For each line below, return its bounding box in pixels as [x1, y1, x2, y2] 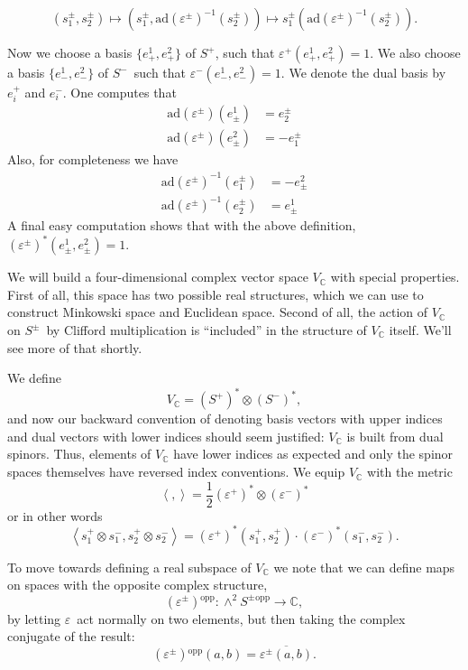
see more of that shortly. [7, 338, 142, 357]
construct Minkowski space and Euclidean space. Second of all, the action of [7, 302, 428, 321]
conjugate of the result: [7, 627, 135, 646]
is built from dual [346, 426, 444, 445]
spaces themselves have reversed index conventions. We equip [7, 462, 345, 481]
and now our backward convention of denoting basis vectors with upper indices [7, 409, 443, 428]
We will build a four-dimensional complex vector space [7, 267, 308, 286]
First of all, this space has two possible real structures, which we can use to [7, 284, 424, 303]
